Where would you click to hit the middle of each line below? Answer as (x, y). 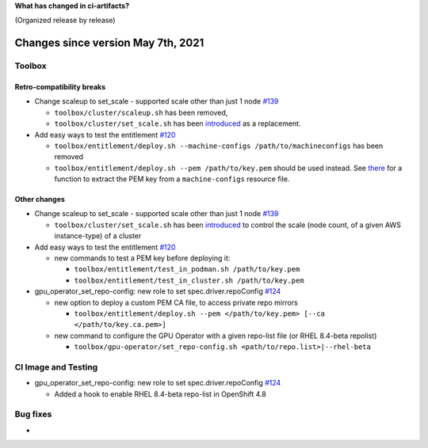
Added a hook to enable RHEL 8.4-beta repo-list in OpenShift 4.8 (160, 394)
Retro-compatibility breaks (60, 86)
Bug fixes (33, 414)
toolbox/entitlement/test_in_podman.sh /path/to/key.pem (187, 270)
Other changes (40, 199)
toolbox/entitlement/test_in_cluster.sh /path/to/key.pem (189, 280)
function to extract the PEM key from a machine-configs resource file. (172, 179)
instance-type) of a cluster (98, 236)
